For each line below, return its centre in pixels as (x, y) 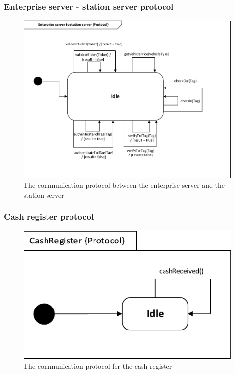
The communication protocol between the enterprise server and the (124, 185)
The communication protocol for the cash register (98, 366)
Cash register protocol (49, 216)
